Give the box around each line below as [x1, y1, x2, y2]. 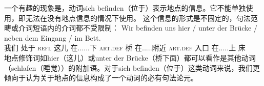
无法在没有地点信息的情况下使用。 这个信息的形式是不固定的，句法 [25, 12, 251, 23]
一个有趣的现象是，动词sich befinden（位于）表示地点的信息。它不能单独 [4, 3, 246, 13]
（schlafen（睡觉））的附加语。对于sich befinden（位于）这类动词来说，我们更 [4, 62, 260, 73]
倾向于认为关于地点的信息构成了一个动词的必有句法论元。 [4, 72, 198, 83]
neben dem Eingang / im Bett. [4, 32, 101, 43]
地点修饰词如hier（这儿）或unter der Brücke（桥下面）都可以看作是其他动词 [4, 52, 256, 63]
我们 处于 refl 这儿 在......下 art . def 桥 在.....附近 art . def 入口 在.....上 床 [4, 42, 246, 53]
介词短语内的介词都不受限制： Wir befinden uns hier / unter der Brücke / [18, 22, 257, 33]
